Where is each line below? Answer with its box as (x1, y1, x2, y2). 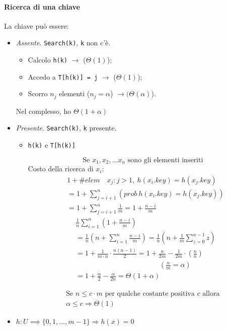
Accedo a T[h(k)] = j (28, 71, 98, 82)
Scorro (28, 88, 48, 99)
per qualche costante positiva (105, 290, 195, 298)
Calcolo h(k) (28, 54, 68, 65)
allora (202, 290, 220, 298)
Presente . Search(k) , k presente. (16, 122, 117, 133)
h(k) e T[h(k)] (28, 140, 76, 150)
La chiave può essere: (4, 20, 69, 31)
